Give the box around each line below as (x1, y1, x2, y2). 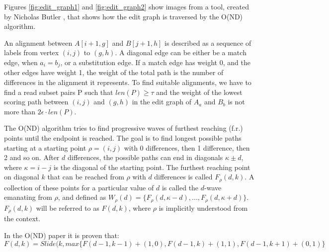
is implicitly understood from (159, 202, 248, 213)
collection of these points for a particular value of (4, 182, 154, 192)
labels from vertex (4, 47, 59, 58)
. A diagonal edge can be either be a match (115, 47, 247, 58)
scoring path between (4, 96, 69, 107)
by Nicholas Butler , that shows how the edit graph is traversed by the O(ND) (4, 11, 243, 21)
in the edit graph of (132, 96, 192, 107)
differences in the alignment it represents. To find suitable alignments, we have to (4, 77, 251, 87)
